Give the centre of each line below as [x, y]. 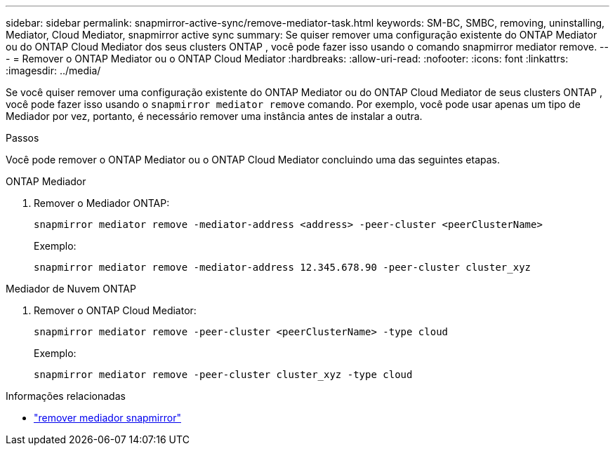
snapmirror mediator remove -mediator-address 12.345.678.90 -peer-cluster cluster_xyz [283, 267]
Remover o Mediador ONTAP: [102, 203]
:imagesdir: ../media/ [53, 70]
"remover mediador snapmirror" [107, 418]
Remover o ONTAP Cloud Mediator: [115, 310]
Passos [22, 138]
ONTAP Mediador [46, 181]
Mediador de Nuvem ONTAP [71, 289]
